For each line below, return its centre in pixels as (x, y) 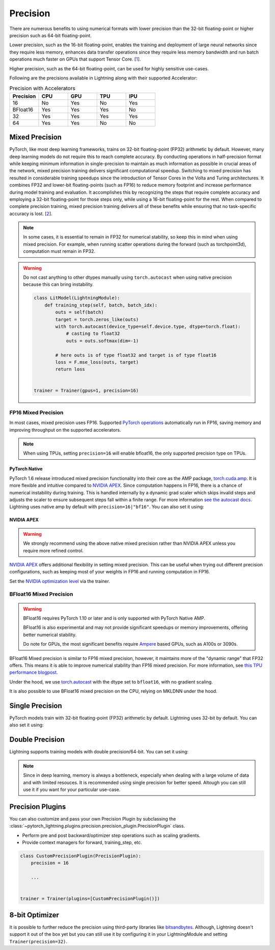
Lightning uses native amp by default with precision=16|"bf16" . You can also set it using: (107, 507)
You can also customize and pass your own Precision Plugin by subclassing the (93, 819)
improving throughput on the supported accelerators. (65, 430)
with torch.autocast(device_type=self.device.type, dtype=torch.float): (148, 326)
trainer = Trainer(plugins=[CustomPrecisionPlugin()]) (90, 899)
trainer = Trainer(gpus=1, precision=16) (86, 391)
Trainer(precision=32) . (38, 941)
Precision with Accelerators (43, 88)
